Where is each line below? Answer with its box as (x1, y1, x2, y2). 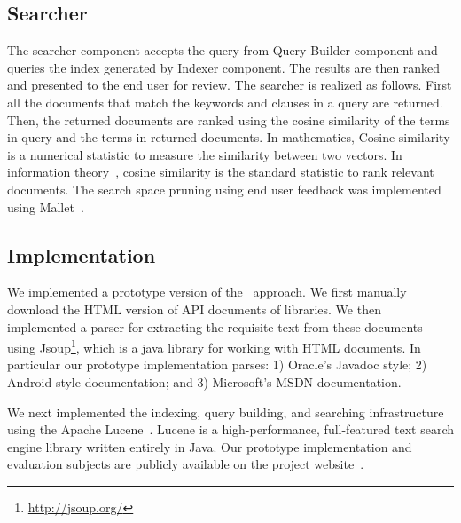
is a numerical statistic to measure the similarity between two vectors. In (7, 145, 402, 163)
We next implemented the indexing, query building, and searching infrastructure (7, 402, 444, 421)
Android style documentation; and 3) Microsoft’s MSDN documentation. (7, 372, 402, 391)
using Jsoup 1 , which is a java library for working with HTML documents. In (7, 336, 421, 356)
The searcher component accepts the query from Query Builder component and (7, 41, 438, 59)
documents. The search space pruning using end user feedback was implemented (7, 179, 441, 198)
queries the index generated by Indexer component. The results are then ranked (7, 58, 441, 76)
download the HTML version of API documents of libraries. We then (7, 299, 381, 318)
